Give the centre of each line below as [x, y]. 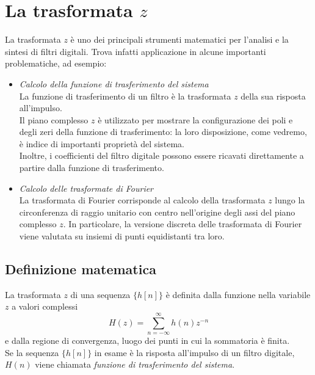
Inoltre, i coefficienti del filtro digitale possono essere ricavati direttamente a [161, 155]
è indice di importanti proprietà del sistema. [102, 143]
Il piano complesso [54, 119]
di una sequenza [100, 294]
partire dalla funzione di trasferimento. [92, 168]
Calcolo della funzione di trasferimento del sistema [114, 83]
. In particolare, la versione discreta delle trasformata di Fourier [183, 224]
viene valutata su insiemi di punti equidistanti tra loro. [122, 236]
